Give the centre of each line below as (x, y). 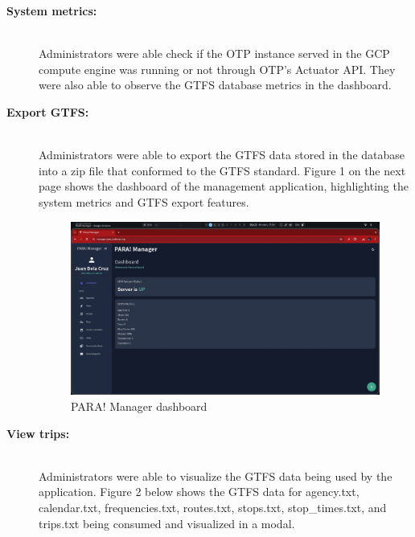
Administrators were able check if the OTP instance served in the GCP (214, 53)
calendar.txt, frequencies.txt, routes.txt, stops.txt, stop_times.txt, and (213, 507)
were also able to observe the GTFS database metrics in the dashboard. (215, 85)
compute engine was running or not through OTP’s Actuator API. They (217, 69)
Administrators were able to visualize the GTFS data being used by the (216, 476)
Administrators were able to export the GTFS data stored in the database (222, 155)
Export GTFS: (48, 111)
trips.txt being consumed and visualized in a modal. (167, 523)
